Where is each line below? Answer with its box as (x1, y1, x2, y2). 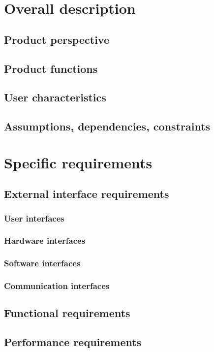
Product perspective (4, 32, 109, 47)
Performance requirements (4, 334, 142, 350)
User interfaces (4, 212, 64, 224)
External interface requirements (4, 186, 169, 201)
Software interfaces (4, 257, 81, 269)
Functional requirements (4, 305, 130, 320)
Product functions (4, 61, 98, 76)
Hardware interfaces (4, 234, 86, 247)
